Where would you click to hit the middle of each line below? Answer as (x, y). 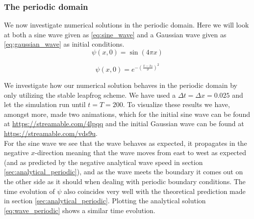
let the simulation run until (45, 104)
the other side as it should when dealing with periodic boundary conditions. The (125, 181)
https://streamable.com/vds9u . (51, 133)
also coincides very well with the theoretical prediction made (155, 191)
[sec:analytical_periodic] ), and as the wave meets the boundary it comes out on (124, 172)
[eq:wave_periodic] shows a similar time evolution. (80, 210)
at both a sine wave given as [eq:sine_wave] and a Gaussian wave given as (115, 34)
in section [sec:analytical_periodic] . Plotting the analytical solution (105, 201)
